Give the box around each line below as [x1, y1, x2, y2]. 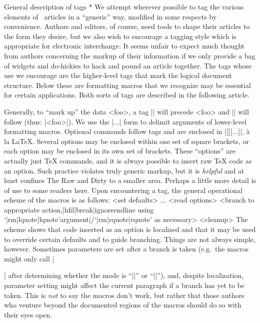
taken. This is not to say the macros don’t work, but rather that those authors [4, 289, 244, 300]
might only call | [4, 253, 54, 263]
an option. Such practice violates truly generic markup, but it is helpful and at [4, 165, 244, 175]
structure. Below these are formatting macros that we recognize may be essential [4, 79, 251, 90]
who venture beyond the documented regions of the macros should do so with [4, 299, 241, 310]
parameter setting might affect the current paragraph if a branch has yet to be [4, 280, 245, 290]
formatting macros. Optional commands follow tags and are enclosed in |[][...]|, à [4, 126, 250, 136]
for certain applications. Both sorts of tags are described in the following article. [4, 89, 249, 100]
